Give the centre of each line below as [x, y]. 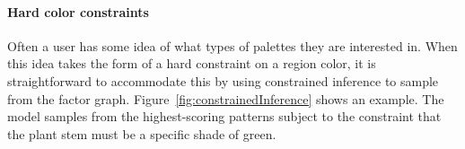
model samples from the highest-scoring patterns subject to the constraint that [224, 116]
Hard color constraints [78, 11]
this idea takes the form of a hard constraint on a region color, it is [192, 63]
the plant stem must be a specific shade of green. [142, 133]
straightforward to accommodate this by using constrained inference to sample [223, 80]
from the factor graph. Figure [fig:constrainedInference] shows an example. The [226, 98]
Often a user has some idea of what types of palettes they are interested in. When [232, 45]
